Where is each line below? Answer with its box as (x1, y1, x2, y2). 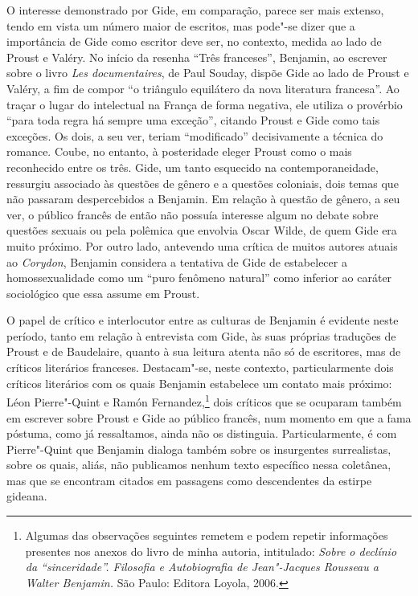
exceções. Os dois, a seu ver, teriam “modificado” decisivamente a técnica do (6, 127, 383, 144)
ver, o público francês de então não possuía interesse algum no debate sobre (6, 206, 379, 222)
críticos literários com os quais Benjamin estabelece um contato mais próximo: (6, 374, 392, 391)
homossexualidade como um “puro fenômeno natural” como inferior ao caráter (6, 269, 392, 286)
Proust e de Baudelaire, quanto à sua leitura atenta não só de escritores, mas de (6, 343, 401, 360)
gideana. (6, 488, 47, 504)
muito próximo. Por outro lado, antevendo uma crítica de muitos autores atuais (6, 237, 398, 254)
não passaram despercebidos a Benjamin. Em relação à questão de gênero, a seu (6, 190, 400, 207)
